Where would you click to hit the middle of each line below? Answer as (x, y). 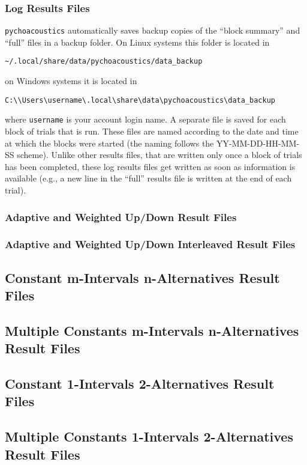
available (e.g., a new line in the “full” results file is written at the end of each (148, 178)
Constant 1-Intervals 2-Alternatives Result (140, 384)
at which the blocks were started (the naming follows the (109, 143)
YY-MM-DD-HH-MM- (258, 143)
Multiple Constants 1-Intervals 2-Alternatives (149, 436)
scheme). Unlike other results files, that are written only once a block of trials (159, 155)
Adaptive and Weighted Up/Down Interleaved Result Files (150, 244)
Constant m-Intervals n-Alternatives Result (142, 277)
